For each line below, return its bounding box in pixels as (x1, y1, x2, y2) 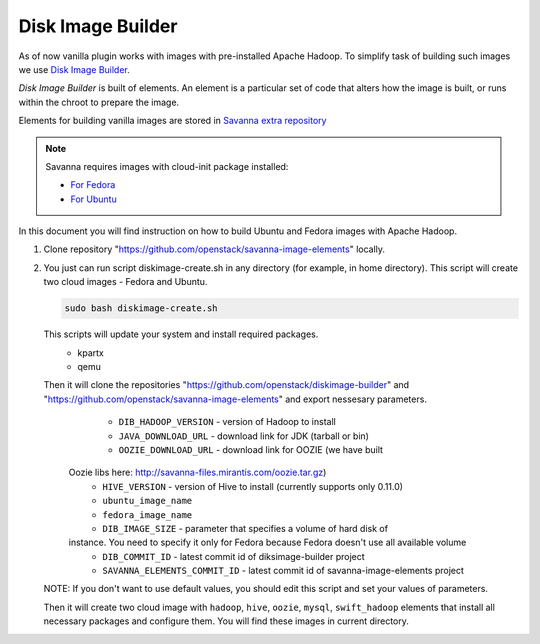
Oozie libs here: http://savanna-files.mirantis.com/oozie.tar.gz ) (68, 466, 327, 479)
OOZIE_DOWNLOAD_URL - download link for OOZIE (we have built (118, 443, 384, 455)
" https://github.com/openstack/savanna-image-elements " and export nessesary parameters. (43, 393, 427, 405)
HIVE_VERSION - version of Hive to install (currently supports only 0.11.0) (102, 480, 404, 492)
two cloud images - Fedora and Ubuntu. (43, 276, 208, 288)
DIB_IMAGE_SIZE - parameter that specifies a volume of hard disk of (102, 522, 389, 534)
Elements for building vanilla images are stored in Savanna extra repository (18, 115, 327, 127)
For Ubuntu (70, 193, 117, 205)
